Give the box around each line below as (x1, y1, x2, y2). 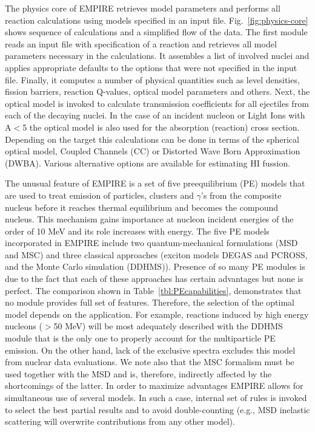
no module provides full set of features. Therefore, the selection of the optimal (5, 296, 295, 309)
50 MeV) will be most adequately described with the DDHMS (53, 320, 283, 332)
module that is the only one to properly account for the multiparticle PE (5, 332, 276, 345)
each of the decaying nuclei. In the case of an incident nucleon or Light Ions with (5, 109, 305, 122)
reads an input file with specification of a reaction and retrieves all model (5, 37, 277, 50)
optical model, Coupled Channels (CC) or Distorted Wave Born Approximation (5, 145, 300, 157)
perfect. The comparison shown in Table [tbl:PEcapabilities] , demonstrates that (5, 284, 302, 297)
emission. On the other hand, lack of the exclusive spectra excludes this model (5, 343, 296, 356)
